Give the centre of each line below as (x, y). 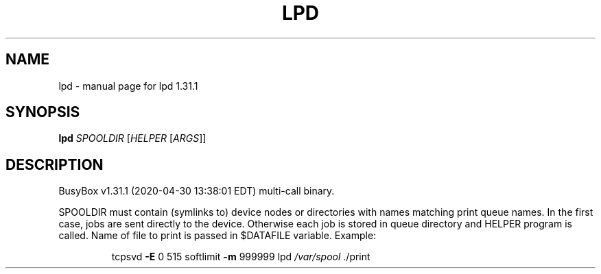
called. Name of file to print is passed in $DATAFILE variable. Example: (217, 236)
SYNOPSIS (43, 112)
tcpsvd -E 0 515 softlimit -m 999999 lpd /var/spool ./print (241, 257)
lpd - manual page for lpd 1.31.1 (128, 86)
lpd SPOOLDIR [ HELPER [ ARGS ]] (132, 138)
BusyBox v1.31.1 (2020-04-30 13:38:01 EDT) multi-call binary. (197, 191)
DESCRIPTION (55, 164)
